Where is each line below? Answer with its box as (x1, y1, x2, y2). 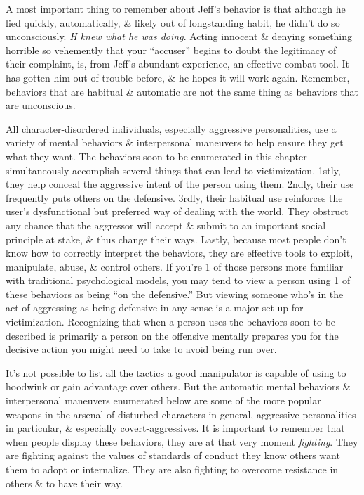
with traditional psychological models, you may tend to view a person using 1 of (6, 273, 351, 288)
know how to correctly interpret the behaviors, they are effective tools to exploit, (6, 245, 353, 260)
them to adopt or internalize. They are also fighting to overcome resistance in (6, 462, 339, 476)
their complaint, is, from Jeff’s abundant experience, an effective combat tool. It (6, 56, 350, 71)
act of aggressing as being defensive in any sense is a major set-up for (6, 300, 304, 315)
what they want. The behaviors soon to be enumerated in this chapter (6, 148, 307, 163)
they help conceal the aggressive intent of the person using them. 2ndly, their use (6, 176, 354, 191)
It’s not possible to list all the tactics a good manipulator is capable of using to (6, 365, 346, 380)
